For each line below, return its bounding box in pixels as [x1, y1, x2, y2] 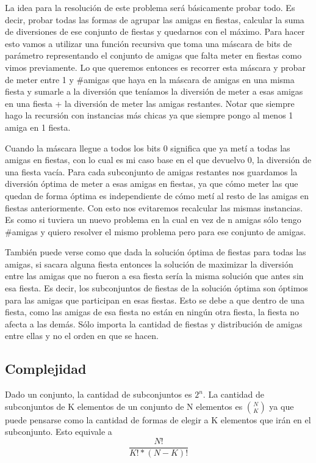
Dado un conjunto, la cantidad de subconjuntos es [5, 388, 192, 401]
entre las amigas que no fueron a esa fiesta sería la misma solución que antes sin [5, 269, 304, 282]
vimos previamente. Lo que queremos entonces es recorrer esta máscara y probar [5, 60, 306, 73]
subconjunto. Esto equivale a [5, 425, 112, 438]
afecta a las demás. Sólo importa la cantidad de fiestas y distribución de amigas [5, 317, 303, 330]
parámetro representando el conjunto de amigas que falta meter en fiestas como [5, 49, 302, 62]
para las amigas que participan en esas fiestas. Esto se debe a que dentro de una [5, 293, 304, 306]
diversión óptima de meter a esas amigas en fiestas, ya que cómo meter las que [5, 177, 298, 190]
